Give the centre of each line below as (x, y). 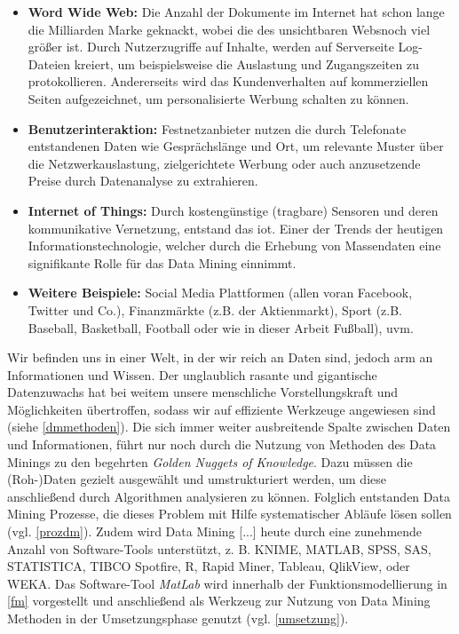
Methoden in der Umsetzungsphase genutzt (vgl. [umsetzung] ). (178, 618)
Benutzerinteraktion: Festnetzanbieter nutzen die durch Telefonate (217, 128)
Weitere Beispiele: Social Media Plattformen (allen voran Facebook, (220, 293)
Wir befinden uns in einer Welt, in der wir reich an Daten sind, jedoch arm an (220, 357)
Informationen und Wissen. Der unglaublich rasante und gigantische (192, 374)
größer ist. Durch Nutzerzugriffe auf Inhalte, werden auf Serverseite (211, 47)
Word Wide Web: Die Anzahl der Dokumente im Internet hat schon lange (236, 12)
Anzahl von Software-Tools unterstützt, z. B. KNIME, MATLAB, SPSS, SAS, (219, 548)
